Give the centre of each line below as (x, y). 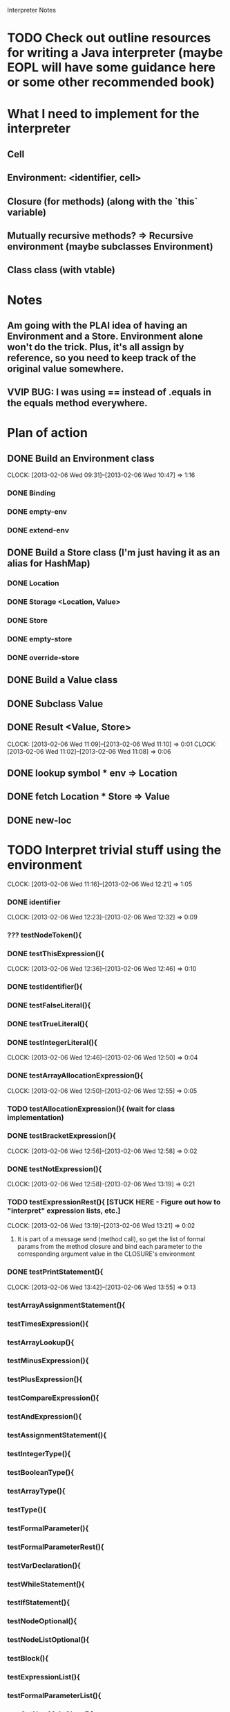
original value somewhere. (66, 369)
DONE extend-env (38, 530)
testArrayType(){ (36, 1491)
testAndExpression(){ (45, 1417)
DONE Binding (31, 493)
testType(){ (27, 1510)
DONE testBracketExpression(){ (61, 1136)
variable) (27, 212)
